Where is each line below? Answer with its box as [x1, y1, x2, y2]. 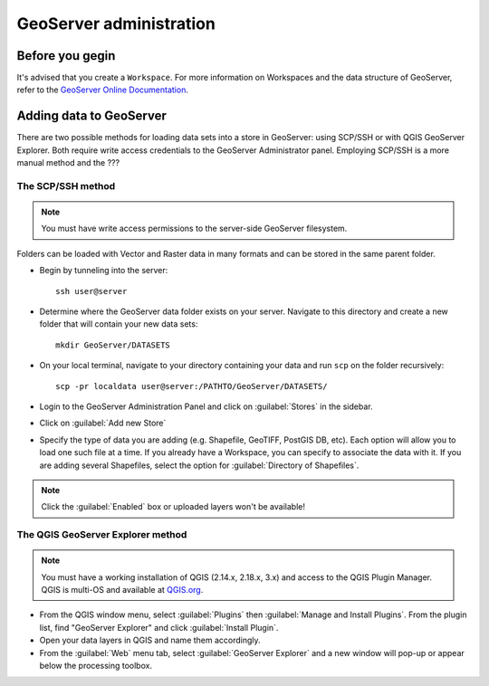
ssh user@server [55, 286, 128, 296]
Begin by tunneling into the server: [39, 265, 168, 276]
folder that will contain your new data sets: [39, 319, 198, 329]
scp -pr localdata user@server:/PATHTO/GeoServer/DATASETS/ [55, 381, 328, 391]
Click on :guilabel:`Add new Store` [39, 417, 167, 429]
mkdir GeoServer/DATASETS [55, 339, 171, 350]
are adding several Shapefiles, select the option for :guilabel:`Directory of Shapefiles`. [39, 460, 360, 471]
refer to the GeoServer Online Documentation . [16, 84, 189, 95]
